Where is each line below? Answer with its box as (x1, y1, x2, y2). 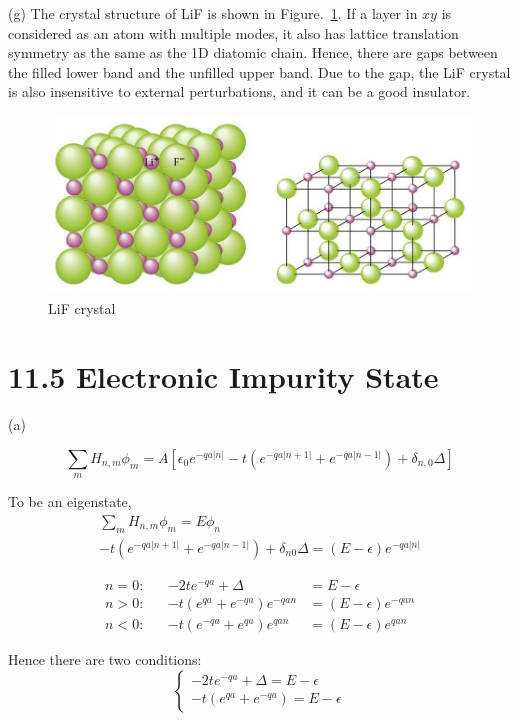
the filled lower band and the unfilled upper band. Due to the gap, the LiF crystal (8, 61, 511, 82)
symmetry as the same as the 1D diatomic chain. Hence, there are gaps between (8, 42, 498, 63)
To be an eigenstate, (8, 491, 132, 512)
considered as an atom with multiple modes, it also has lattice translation (8, 22, 459, 43)
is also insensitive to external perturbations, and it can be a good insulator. (8, 81, 471, 102)
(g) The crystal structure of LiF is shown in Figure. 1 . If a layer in (8, 3, 418, 23)
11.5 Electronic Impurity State (8, 356, 439, 397)
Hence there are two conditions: (8, 648, 202, 669)
